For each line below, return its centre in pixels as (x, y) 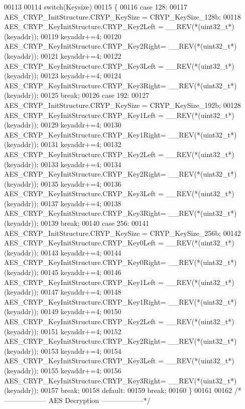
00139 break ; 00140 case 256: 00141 (95, 223)
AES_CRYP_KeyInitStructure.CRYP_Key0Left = (84, 243)
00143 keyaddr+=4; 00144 (81, 252)
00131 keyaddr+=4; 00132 (81, 144)
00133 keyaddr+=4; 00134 (81, 164)
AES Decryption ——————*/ (99, 400)
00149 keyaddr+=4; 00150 (81, 311)
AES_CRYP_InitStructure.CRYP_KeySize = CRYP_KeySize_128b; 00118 (122, 16)
